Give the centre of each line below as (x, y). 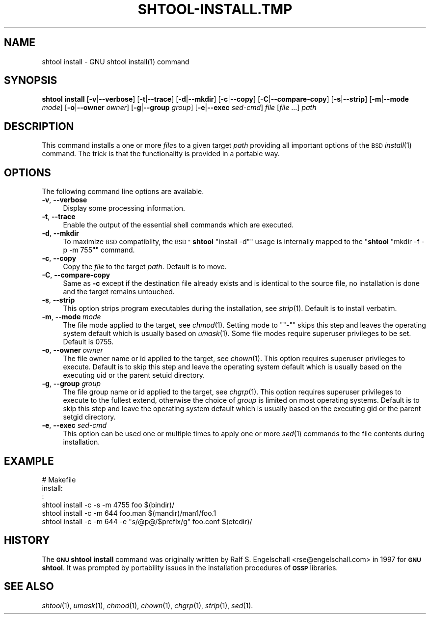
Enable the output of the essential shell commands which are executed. (178, 225)
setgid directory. (89, 417)
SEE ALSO (29, 587)
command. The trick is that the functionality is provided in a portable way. (161, 154)
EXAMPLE (29, 461)
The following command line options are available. (123, 192)
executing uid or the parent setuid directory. (134, 375)
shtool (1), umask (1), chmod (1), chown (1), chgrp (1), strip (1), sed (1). (148, 605)
